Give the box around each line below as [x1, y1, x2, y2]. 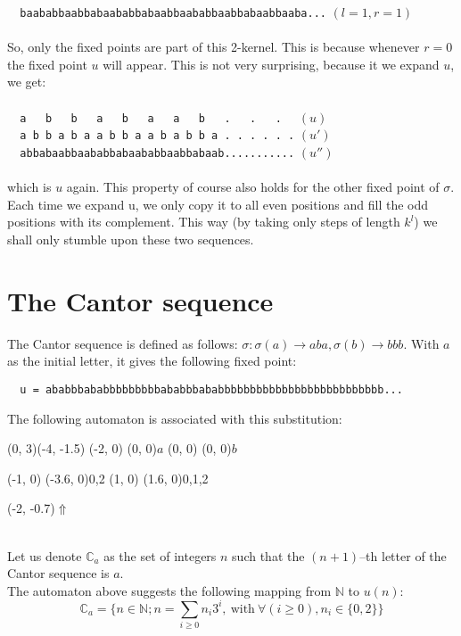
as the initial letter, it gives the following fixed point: [7, 351, 297, 370]
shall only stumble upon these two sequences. [7, 229, 254, 248]
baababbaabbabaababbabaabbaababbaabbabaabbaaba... [20, 7, 326, 20]
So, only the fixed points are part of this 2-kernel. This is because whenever [7, 37, 420, 56]
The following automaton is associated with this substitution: [7, 409, 342, 427]
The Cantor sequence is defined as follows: [7, 334, 238, 352]
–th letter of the [359, 546, 447, 565]
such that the [232, 546, 305, 565]
